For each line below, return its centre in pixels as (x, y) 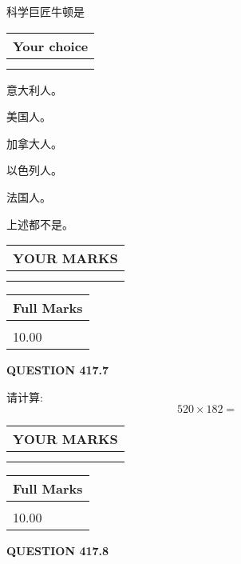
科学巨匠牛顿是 (45, 11)
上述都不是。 (40, 224)
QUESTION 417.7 (58, 370)
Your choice (51, 46)
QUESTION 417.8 (58, 551)
